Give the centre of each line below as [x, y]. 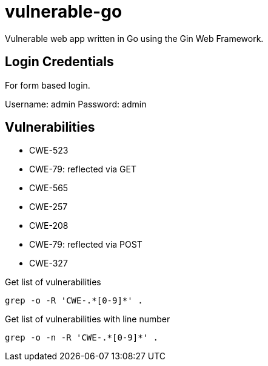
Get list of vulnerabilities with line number [88, 319]
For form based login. [48, 85]
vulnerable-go [64, 12]
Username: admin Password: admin [76, 104]
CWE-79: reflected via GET [83, 169]
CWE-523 [49, 151]
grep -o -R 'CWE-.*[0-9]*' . [74, 301]
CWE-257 [49, 207]
